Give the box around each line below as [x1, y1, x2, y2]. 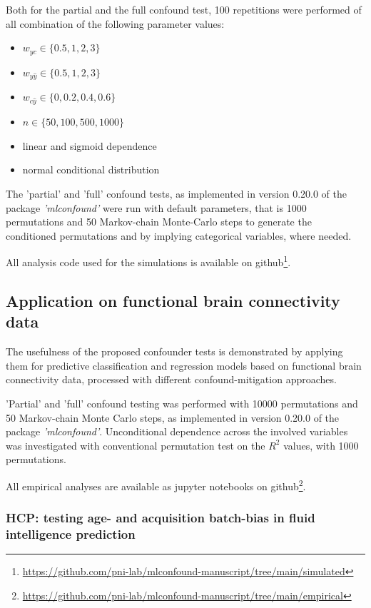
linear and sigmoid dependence [22, 138, 157, 153]
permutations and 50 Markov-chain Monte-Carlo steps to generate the [6, 214, 312, 229]
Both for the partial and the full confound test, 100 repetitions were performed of [6, 2, 362, 16]
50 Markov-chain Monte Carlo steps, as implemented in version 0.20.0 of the [6, 410, 340, 425]
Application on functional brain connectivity [6, 289, 340, 311]
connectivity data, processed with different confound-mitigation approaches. [6, 372, 337, 387]
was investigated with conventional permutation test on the [6, 437, 265, 452]
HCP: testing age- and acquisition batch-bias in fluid [6, 509, 315, 527]
